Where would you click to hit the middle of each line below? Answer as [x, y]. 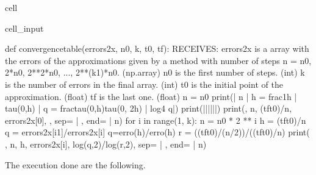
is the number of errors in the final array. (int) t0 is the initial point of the [144, 84]
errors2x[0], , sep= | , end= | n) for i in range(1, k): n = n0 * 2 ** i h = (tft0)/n [156, 120]
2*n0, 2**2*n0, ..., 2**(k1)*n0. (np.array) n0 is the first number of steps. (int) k [155, 72]
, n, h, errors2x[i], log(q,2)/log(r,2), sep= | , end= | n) [106, 144]
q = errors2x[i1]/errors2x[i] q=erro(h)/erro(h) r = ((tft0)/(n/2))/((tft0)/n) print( [157, 132]
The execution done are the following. [75, 164]
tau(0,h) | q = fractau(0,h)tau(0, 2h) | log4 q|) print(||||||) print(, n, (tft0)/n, [149, 108]
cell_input [24, 28]
